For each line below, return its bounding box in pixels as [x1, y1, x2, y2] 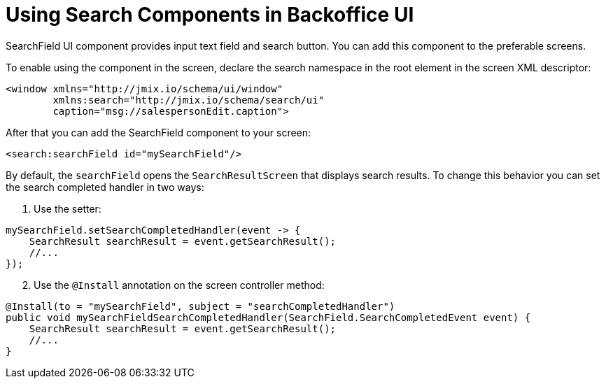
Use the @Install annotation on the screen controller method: [34, 278, 325, 291]
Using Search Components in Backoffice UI [6, 3, 414, 27]
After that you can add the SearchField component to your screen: [6, 126, 311, 138]
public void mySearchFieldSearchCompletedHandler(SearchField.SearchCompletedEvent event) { [6, 311, 531, 323]
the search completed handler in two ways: [6, 180, 204, 193]
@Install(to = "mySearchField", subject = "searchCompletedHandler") [6, 300, 395, 312]
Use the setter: [34, 202, 101, 215]
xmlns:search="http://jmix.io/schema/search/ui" [52, 94, 325, 106]
